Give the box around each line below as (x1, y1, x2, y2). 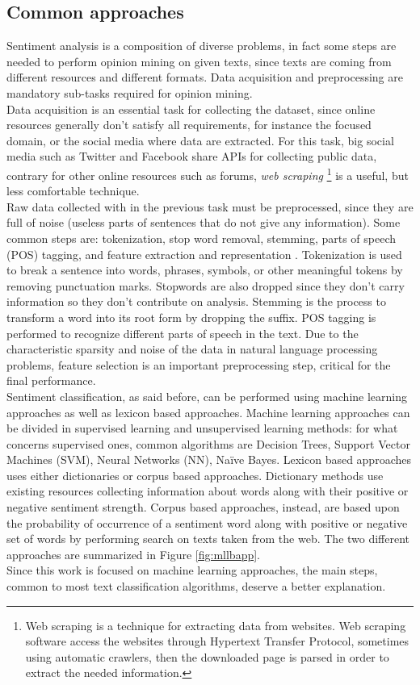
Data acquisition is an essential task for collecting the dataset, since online (6, 100, 376, 117)
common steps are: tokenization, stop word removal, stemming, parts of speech (6, 229, 397, 246)
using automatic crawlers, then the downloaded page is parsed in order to (25, 648, 389, 665)
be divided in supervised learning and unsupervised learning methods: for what (6, 420, 398, 436)
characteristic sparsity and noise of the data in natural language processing (6, 340, 378, 357)
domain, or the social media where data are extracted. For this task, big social (6, 132, 394, 148)
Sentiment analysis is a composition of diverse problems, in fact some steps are (6, 37, 397, 54)
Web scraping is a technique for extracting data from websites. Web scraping (25, 616, 406, 633)
